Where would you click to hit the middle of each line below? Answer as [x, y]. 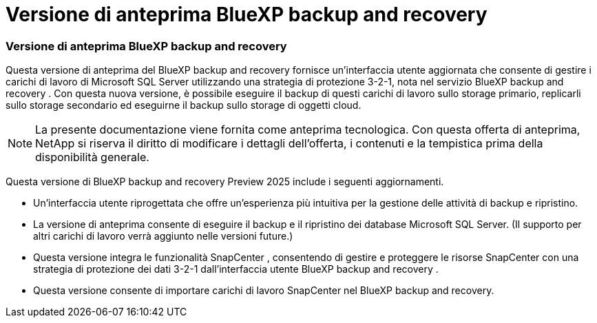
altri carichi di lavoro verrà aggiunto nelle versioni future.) [163, 236]
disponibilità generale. [92, 157]
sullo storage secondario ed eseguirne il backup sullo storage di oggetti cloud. [184, 105]
